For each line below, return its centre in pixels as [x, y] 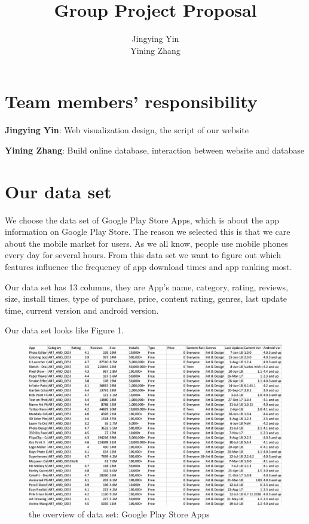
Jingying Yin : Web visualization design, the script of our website [127, 130]
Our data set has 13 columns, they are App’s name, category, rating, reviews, [146, 286]
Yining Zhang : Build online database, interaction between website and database [154, 150]
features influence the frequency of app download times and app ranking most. [149, 266]
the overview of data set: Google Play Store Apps [119, 514]
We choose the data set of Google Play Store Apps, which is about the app [142, 220]
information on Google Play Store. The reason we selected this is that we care [148, 232]
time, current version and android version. [82, 310]
